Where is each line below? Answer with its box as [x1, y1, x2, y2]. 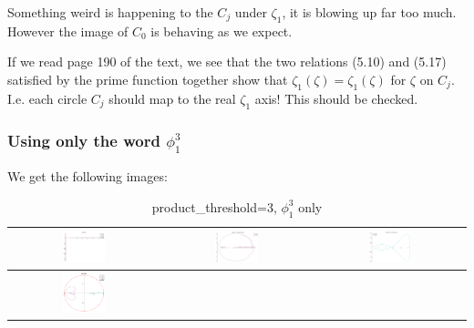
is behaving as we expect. [150, 21, 293, 40]
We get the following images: [7, 167, 168, 186]
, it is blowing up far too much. [282, 3, 457, 21]
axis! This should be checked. [254, 88, 418, 108]
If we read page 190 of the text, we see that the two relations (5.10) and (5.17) [7, 52, 447, 71]
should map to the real [108, 88, 236, 108]
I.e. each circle [7, 88, 88, 108]
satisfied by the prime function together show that [7, 69, 288, 88]
